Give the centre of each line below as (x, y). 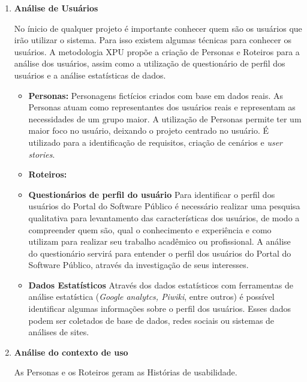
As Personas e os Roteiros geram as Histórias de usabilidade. (126, 372)
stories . (42, 154)
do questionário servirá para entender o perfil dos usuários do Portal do (160, 253)
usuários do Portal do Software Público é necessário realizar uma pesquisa (164, 206)
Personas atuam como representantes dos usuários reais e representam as (162, 107)
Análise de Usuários (56, 8)
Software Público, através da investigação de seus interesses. (139, 265)
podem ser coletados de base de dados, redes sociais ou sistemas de (151, 320)
